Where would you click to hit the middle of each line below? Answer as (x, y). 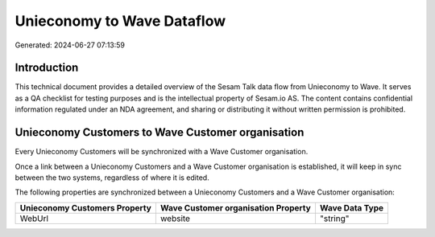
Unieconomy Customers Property (86, 207)
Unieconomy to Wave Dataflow (120, 21)
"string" (334, 219)
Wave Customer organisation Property (236, 207)
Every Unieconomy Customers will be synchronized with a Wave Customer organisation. (162, 152)
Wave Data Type (352, 207)
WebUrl (34, 219)
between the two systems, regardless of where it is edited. (112, 178)
